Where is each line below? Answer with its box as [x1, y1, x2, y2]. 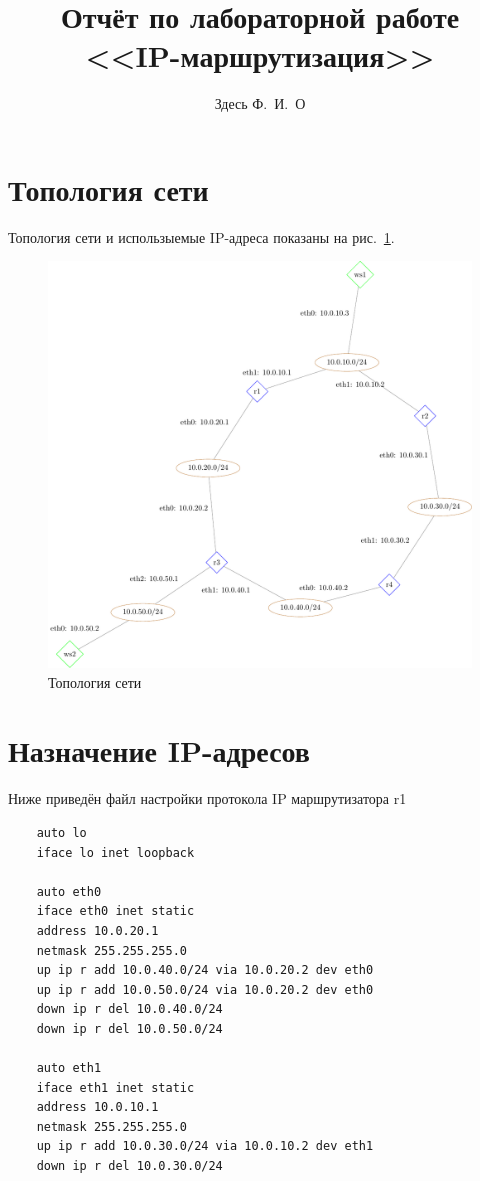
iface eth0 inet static [36, 904, 195, 919]
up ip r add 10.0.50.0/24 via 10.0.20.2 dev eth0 [36, 982, 374, 997]
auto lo [36, 825, 87, 840]
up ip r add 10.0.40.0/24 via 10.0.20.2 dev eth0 [36, 963, 374, 978]
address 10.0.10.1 [36, 1100, 159, 1115]
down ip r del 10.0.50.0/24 [36, 1021, 223, 1036]
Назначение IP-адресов [8, 730, 310, 771]
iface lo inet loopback [36, 845, 195, 860]
